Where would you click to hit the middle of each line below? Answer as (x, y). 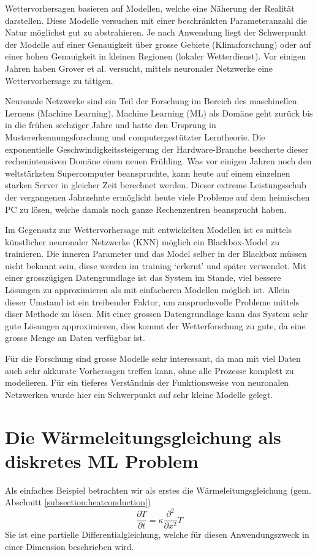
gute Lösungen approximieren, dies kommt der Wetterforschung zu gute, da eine (155, 325)
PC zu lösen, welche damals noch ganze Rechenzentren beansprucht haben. (146, 209)
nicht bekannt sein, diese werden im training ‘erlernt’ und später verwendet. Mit (156, 265)
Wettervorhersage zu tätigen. (59, 80)
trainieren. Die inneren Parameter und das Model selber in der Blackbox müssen (156, 254)
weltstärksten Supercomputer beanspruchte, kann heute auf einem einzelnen (148, 173)
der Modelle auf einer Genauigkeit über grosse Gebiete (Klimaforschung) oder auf (158, 44)
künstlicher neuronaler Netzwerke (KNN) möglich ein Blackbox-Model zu (142, 241)
